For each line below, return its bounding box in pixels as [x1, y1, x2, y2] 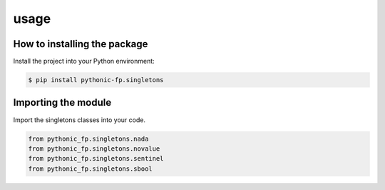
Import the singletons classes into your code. [13, 115, 146, 124]
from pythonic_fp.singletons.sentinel [28, 154, 164, 163]
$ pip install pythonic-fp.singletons [28, 76, 164, 84]
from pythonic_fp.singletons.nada [28, 134, 149, 143]
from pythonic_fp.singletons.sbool [28, 164, 153, 173]
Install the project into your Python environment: [13, 57, 155, 66]
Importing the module [13, 96, 112, 109]
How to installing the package [13, 38, 148, 50]
